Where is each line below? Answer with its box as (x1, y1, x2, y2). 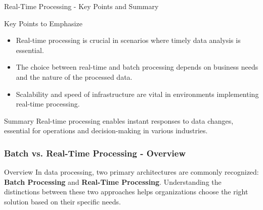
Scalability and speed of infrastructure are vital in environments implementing (16, 88, 259, 99)
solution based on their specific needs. (4, 196, 121, 206)
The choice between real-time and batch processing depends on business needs (16, 62, 258, 72)
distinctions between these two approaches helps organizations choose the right (4, 186, 248, 197)
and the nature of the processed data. (16, 71, 133, 82)
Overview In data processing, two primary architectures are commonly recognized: (4, 167, 259, 177)
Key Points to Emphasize (4, 18, 82, 28)
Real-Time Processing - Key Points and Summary (4, 1, 159, 11)
